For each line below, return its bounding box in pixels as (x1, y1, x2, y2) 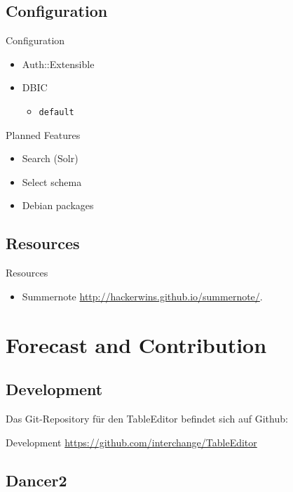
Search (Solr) (22, 151, 79, 166)
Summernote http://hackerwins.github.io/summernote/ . (22, 288, 263, 303)
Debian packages (22, 198, 94, 213)
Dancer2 (6, 469, 67, 491)
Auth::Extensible (22, 56, 95, 71)
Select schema (22, 174, 82, 189)
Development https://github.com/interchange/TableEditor (6, 434, 257, 449)
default (39, 107, 74, 117)
